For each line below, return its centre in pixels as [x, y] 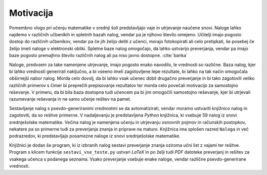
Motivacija [31, 13]
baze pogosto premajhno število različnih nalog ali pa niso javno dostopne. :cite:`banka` [98, 56]
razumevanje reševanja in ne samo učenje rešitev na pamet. [70, 99]
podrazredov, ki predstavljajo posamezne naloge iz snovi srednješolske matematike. [95, 136]
